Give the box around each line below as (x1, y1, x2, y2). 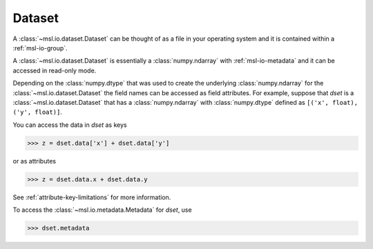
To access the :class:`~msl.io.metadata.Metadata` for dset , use (12, 206, 193, 214)
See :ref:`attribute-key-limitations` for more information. (12, 193, 171, 201)
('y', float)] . (12, 108, 62, 117)
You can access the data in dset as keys (12, 121, 127, 129)
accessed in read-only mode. (12, 66, 97, 74)
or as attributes (12, 157, 57, 165)
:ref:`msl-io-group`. (12, 43, 68, 52)
